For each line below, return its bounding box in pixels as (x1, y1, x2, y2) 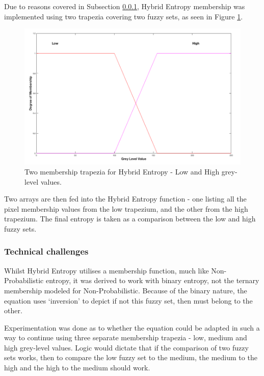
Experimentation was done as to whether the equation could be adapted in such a (4, 322, 260, 333)
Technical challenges (4, 245, 89, 258)
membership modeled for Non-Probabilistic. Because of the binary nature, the (4, 285, 247, 295)
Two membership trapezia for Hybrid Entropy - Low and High (24, 166, 220, 177)
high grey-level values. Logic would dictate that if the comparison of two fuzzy (4, 342, 249, 353)
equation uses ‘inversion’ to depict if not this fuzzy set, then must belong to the (4, 295, 253, 306)
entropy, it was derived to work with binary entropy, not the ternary (45, 275, 259, 286)
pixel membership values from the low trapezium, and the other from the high (4, 203, 248, 214)
